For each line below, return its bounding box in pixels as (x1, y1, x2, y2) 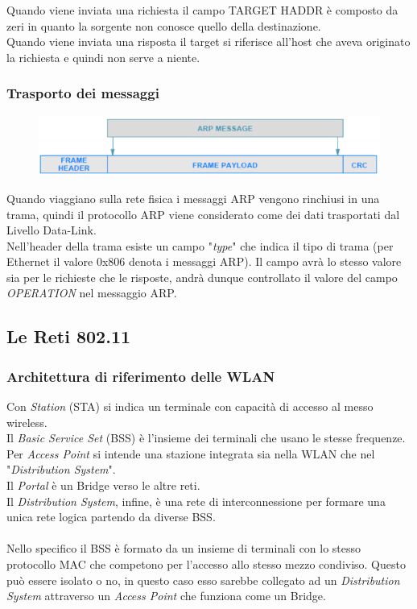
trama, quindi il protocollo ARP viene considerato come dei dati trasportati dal (6, 205, 400, 222)
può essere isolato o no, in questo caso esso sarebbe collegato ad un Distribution (6, 571, 400, 588)
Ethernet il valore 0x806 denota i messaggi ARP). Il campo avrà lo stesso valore (6, 253, 402, 270)
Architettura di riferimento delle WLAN (6, 366, 275, 386)
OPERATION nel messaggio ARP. (6, 284, 177, 301)
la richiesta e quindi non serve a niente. (6, 48, 200, 65)
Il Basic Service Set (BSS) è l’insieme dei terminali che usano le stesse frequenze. (6, 429, 406, 446)
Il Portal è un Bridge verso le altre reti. (6, 477, 200, 494)
